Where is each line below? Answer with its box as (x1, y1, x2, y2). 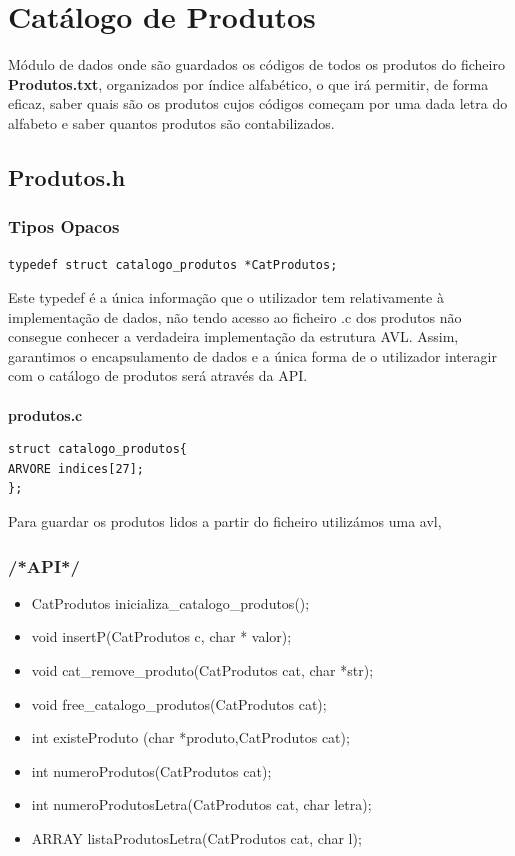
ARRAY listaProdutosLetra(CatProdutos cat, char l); (31, 828, 362, 848)
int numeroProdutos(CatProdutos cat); (31, 760, 272, 781)
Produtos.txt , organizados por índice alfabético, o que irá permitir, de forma (8, 73, 489, 94)
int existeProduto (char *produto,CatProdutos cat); (31, 727, 350, 748)
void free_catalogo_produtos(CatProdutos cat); (31, 693, 327, 714)
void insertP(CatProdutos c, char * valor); (31, 626, 292, 647)
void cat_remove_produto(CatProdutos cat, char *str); (31, 660, 374, 681)
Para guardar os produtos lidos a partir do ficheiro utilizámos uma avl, (8, 511, 442, 532)
